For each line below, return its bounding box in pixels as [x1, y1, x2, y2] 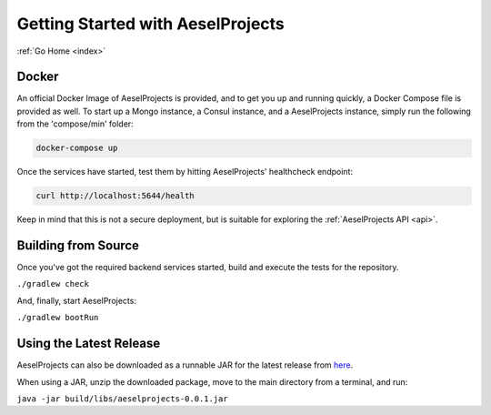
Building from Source [16, 238, 140, 253]
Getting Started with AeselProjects [16, 14, 286, 34]
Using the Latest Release [16, 336, 161, 351]
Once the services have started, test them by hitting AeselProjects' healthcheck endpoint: [16, 167, 354, 177]
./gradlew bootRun [16, 312, 99, 323]
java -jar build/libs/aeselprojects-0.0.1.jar [16, 393, 228, 404]
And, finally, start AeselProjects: [16, 295, 136, 306]
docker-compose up [35, 143, 118, 154]
